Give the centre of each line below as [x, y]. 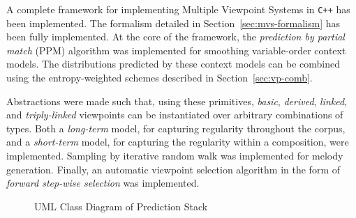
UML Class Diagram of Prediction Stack [121, 206]
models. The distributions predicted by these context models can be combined [173, 64]
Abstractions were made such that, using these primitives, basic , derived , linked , [177, 101]
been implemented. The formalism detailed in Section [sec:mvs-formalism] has [173, 23]
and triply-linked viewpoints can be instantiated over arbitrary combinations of [175, 115]
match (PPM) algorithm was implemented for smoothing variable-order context [176, 50]
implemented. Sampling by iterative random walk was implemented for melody [175, 155]
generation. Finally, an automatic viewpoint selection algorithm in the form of [173, 169]
